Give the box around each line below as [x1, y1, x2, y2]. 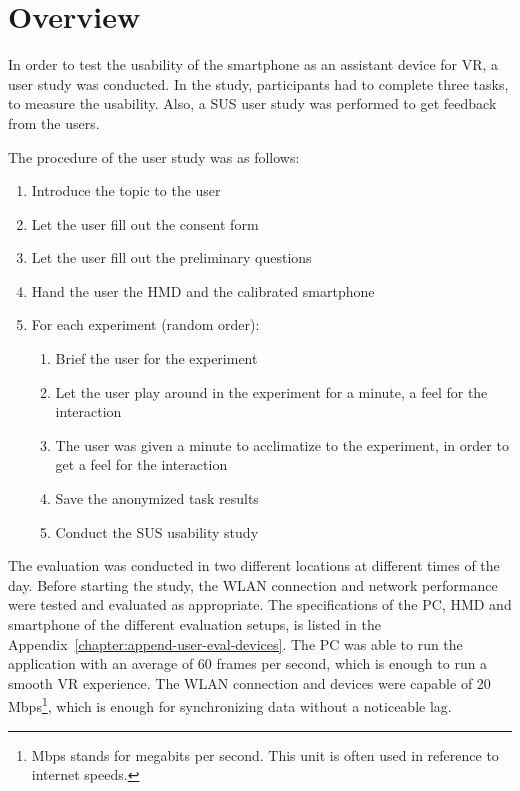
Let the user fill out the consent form [31, 213, 259, 234]
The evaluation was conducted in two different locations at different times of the [8, 555, 500, 576]
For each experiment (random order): [31, 314, 260, 335]
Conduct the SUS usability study [55, 521, 259, 542]
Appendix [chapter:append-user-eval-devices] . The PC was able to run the [8, 633, 463, 654]
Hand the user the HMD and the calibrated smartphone [31, 280, 375, 301]
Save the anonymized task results [55, 488, 259, 509]
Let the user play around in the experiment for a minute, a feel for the [55, 381, 488, 402]
